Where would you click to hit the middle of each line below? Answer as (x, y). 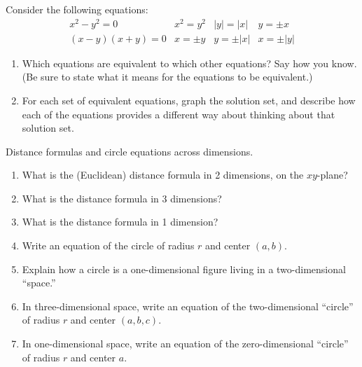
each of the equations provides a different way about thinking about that (179, 114)
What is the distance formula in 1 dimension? (120, 222)
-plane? (332, 175)
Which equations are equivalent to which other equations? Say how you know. (189, 63)
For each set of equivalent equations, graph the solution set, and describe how (189, 100)
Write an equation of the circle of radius (108, 245)
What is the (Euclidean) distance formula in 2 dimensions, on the (163, 175)
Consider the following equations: (77, 9)
